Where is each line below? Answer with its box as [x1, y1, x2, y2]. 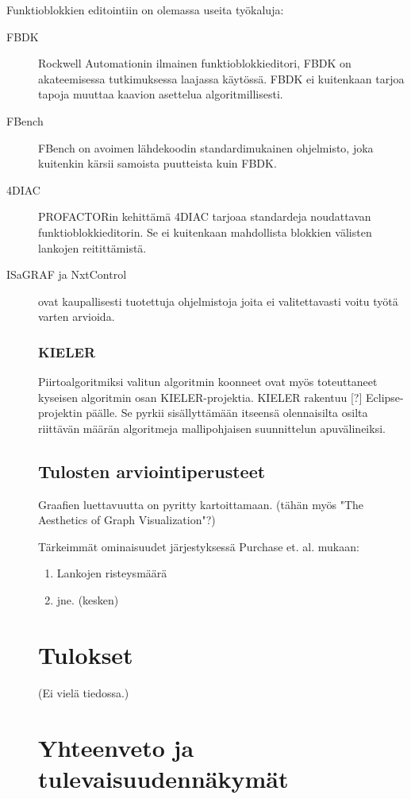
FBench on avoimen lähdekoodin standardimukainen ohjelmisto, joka [38, 139, 374, 156]
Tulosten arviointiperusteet [38, 458, 266, 483]
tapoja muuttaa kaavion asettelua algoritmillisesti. [38, 86, 283, 102]
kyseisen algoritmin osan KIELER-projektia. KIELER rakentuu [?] [38, 388, 363, 405]
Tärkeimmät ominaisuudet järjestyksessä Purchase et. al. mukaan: [38, 538, 359, 554]
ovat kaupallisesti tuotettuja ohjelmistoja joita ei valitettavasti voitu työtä [38, 292, 398, 309]
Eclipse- [365, 388, 404, 405]
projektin [38, 404, 83, 421]
